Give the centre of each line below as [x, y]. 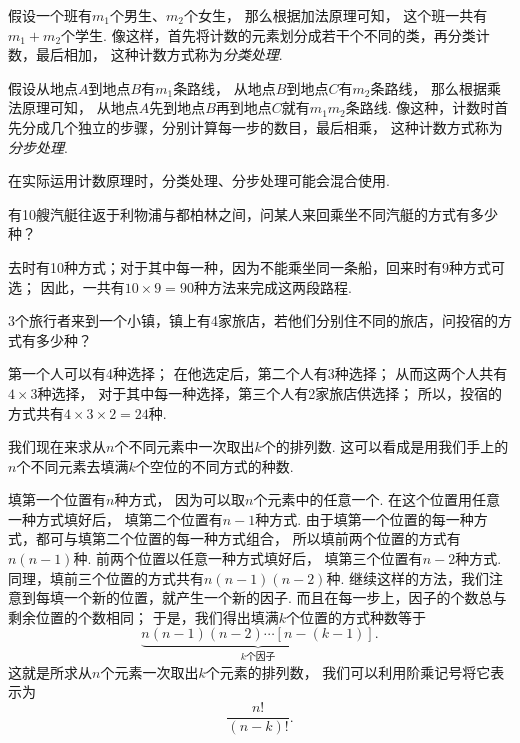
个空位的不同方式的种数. [214, 465]
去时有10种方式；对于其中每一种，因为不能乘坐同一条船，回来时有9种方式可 [256, 266]
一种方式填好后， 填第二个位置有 [115, 518]
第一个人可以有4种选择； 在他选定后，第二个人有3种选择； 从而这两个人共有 [258, 373]
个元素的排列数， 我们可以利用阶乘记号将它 [348, 671]
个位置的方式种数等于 [355, 616]
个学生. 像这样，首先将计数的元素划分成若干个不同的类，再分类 [268, 34]
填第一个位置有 [57, 499]
